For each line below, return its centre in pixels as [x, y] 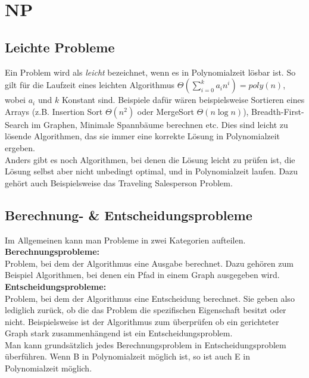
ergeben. [20, 147]
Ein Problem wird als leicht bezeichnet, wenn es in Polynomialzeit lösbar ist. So [150, 72]
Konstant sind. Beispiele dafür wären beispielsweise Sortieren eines [183, 100]
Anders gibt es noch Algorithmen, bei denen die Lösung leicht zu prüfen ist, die [150, 159]
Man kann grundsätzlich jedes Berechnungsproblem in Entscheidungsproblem [146, 344]
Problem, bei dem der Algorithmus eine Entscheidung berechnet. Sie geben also [150, 298]
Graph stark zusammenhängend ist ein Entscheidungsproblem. [119, 333]
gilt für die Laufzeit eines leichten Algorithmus [90, 85]
